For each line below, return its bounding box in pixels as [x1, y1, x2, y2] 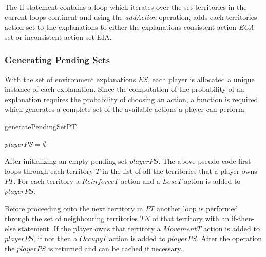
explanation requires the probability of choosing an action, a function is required [5, 93, 258, 104]
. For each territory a [13, 175, 80, 186]
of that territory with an [152, 213, 230, 224]
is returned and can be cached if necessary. [48, 243, 183, 253]
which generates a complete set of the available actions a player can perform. [5, 104, 246, 114]
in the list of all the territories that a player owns [102, 165, 257, 176]
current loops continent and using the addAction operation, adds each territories [5, 11, 257, 22]
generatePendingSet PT [5, 121, 77, 131]
